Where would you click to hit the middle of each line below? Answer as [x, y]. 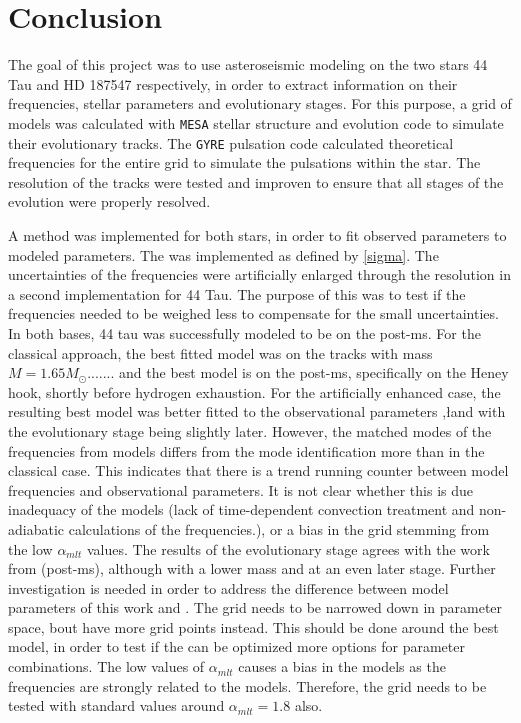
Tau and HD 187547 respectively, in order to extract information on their [233, 83]
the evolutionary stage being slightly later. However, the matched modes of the [250, 430]
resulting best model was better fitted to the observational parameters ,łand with [257, 411]
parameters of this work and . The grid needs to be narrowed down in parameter [255, 607]
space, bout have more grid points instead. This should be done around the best [253, 626]
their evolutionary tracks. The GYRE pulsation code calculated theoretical [231, 142]
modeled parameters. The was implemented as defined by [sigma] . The [223, 254]
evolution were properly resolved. [109, 201]
